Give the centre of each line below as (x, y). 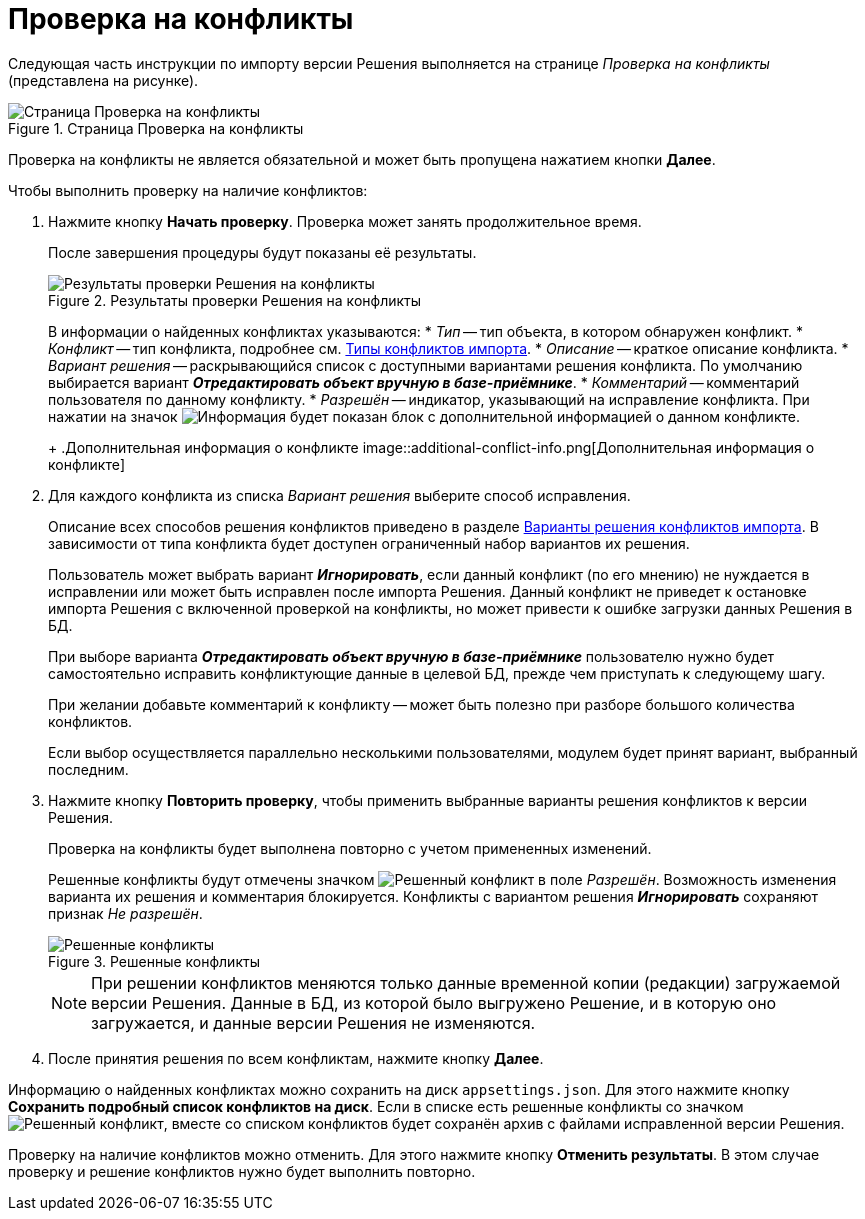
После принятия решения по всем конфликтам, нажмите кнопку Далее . (296, 1058)
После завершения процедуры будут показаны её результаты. (262, 252)
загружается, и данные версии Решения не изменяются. (313, 1022)
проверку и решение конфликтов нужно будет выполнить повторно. (242, 1171)
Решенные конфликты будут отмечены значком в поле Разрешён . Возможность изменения (442, 879)
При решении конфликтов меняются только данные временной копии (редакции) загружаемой (466, 982)
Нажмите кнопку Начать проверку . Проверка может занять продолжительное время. (345, 221)
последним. (88, 769)
